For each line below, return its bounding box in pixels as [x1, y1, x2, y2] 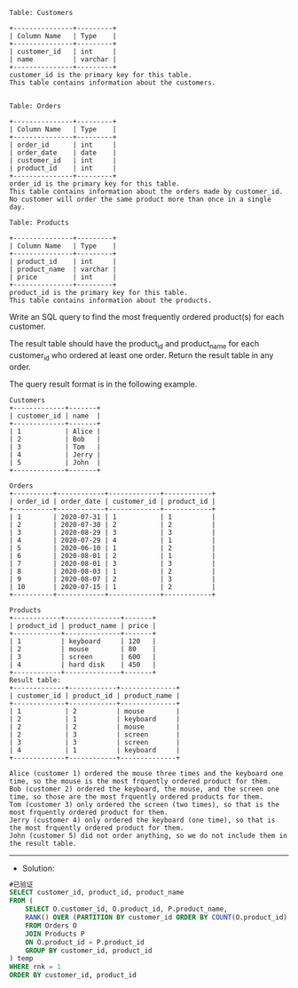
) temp [9, 954, 34, 963]
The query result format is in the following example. [9, 378, 198, 389]
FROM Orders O [25, 920, 77, 930]
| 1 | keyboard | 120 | [9, 636, 157, 646]
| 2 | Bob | [9, 434, 101, 443]
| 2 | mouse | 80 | [9, 644, 157, 653]
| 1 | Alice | [9, 426, 101, 435]
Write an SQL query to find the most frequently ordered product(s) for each [9, 312, 285, 322]
